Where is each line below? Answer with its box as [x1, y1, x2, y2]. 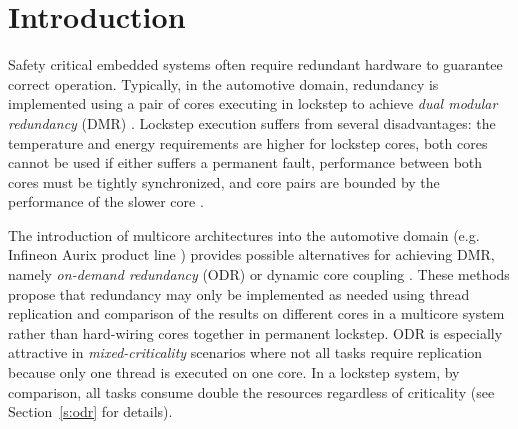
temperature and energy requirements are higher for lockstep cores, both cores [8, 132, 488, 153]
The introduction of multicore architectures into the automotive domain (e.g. [8, 224, 480, 245]
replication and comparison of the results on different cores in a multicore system [8, 303, 505, 324]
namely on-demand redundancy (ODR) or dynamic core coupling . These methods [8, 264, 510, 285]
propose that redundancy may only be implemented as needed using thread [8, 283, 470, 304]
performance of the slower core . [8, 191, 204, 212]
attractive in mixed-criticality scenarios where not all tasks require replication [8, 342, 483, 363]
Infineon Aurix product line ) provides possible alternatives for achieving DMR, [8, 244, 495, 265]
